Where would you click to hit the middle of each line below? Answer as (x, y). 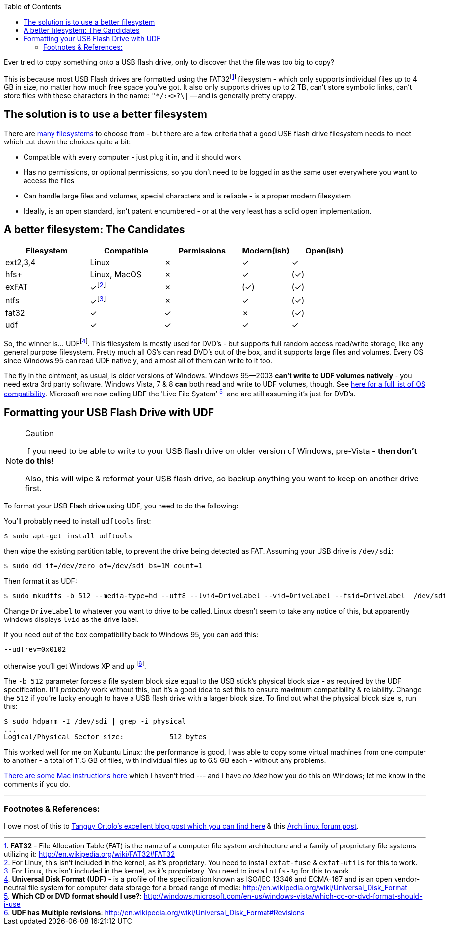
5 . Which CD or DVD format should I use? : (73, 896)
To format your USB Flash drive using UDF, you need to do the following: (121, 506)
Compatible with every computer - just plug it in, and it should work (132, 157)
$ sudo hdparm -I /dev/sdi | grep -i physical (95, 721)
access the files (49, 180)
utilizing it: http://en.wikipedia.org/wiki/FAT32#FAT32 (90, 854)
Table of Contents (33, 7)
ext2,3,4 (21, 263)
